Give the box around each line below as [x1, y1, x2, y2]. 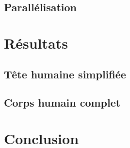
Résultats [4, 33, 68, 53]
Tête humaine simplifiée [4, 66, 126, 81]
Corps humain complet [4, 95, 121, 110]
